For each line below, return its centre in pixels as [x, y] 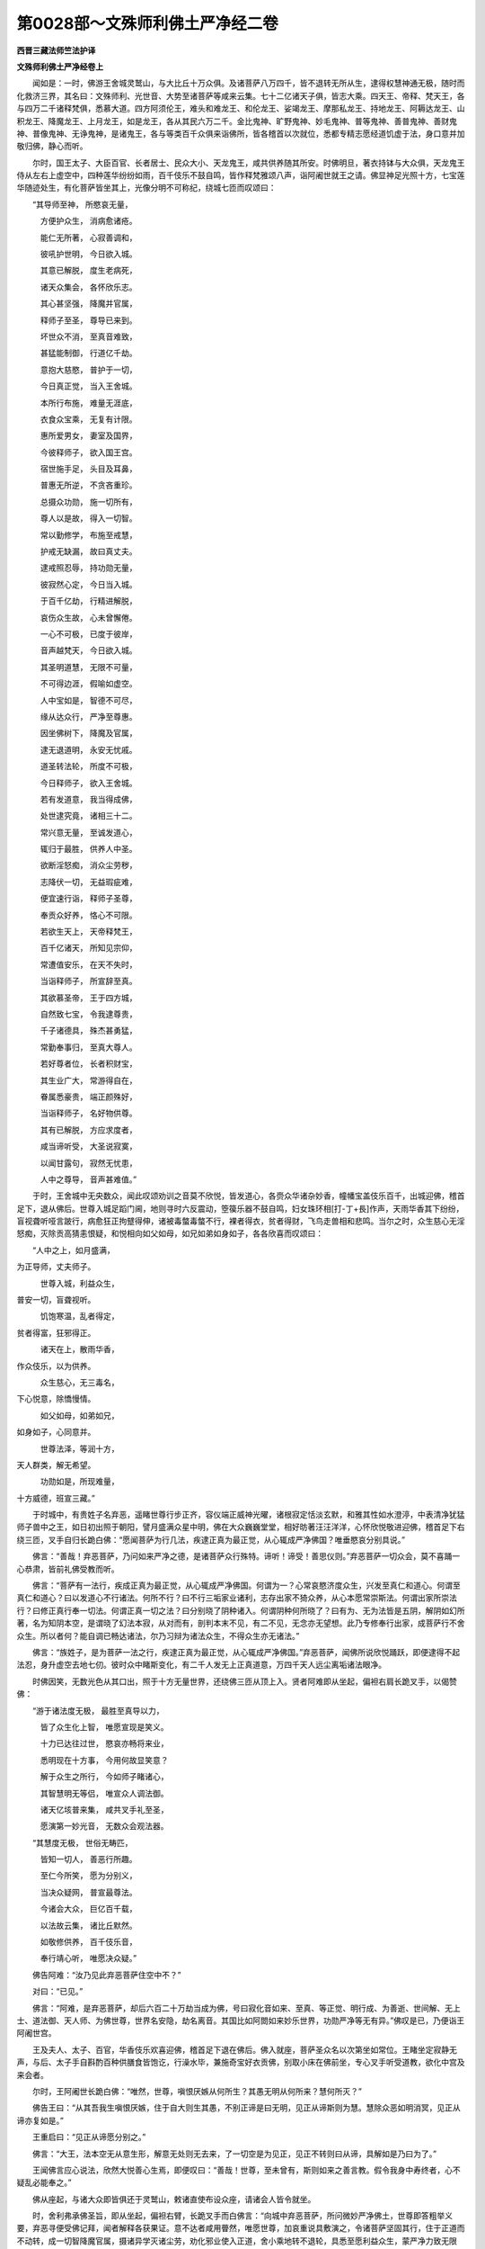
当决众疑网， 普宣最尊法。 [88, 1892]
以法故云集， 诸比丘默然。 [88, 1925]
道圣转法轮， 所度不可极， [88, 766]
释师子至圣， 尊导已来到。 [88, 320]
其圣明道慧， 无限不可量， [88, 667]
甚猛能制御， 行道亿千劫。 [88, 353]
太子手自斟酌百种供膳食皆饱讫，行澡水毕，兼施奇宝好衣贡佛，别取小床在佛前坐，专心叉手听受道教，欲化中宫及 [260, 2062]
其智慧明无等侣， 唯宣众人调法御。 [104, 1793]
